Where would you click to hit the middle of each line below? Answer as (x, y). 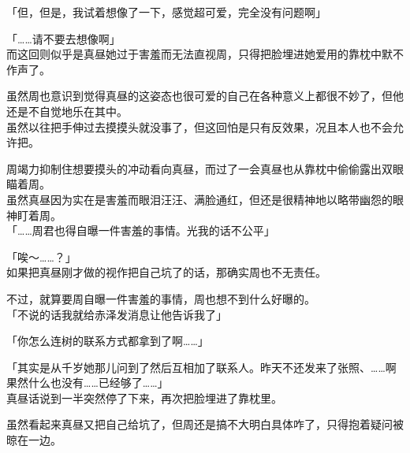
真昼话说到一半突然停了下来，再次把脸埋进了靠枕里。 (144, 397)
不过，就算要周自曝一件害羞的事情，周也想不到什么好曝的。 (161, 298)
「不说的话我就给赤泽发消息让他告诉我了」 (117, 314)
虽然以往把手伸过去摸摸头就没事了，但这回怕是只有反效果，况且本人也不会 (199, 126)
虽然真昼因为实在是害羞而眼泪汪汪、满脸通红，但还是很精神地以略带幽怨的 (199, 199)
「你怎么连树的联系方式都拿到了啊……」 (108, 341)
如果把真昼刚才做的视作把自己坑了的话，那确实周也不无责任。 (166, 272)
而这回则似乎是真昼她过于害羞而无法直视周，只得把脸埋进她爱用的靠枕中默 (199, 54)
